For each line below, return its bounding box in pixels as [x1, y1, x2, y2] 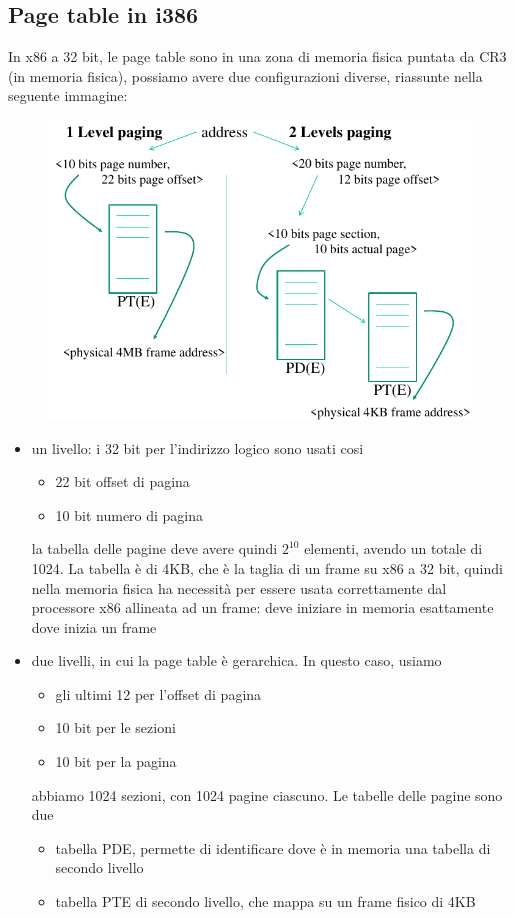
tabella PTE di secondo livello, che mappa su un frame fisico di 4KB [55, 891, 476, 912]
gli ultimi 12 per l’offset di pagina [55, 683, 262, 704]
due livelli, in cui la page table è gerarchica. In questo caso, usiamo [31, 650, 442, 671]
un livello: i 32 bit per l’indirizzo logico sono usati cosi [31, 437, 364, 458]
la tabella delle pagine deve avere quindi [31, 538, 278, 559]
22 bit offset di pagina [55, 471, 190, 492]
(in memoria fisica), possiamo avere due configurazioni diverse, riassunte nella [8, 65, 483, 86]
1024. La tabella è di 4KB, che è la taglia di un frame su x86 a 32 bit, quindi [31, 557, 503, 578]
